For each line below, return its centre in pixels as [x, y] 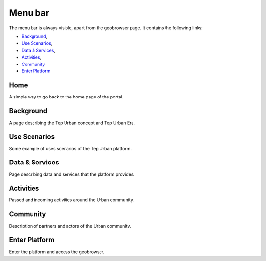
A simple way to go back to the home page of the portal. [66, 97]
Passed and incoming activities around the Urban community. [71, 200]
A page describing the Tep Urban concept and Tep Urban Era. [72, 123]
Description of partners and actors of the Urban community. [70, 226]
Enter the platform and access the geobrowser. [57, 252]
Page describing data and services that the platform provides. [72, 174]
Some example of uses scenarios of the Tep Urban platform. [70, 148]
